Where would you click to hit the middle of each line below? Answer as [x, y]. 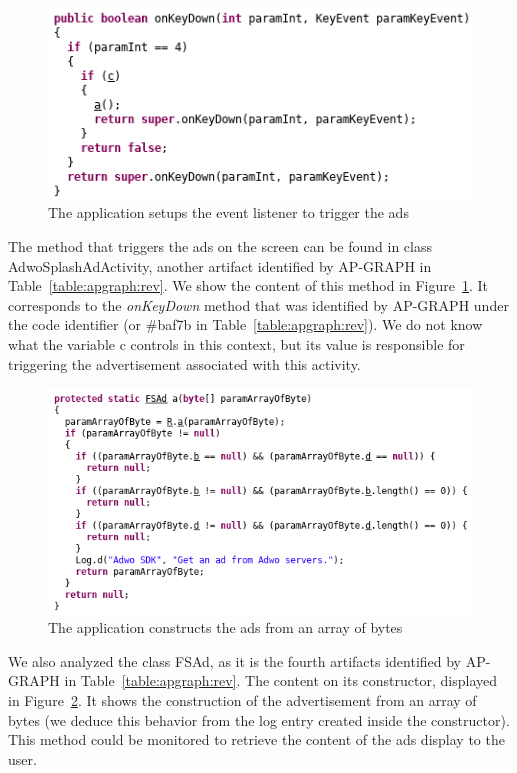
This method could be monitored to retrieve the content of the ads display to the [256, 739]
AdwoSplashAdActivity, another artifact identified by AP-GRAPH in [220, 265]
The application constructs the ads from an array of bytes [225, 627]
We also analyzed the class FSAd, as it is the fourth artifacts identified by [235, 660]
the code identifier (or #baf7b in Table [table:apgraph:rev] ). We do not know [245, 324]
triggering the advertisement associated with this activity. [184, 363]
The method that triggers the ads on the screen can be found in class [220, 246]
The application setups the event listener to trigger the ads [228, 212]
